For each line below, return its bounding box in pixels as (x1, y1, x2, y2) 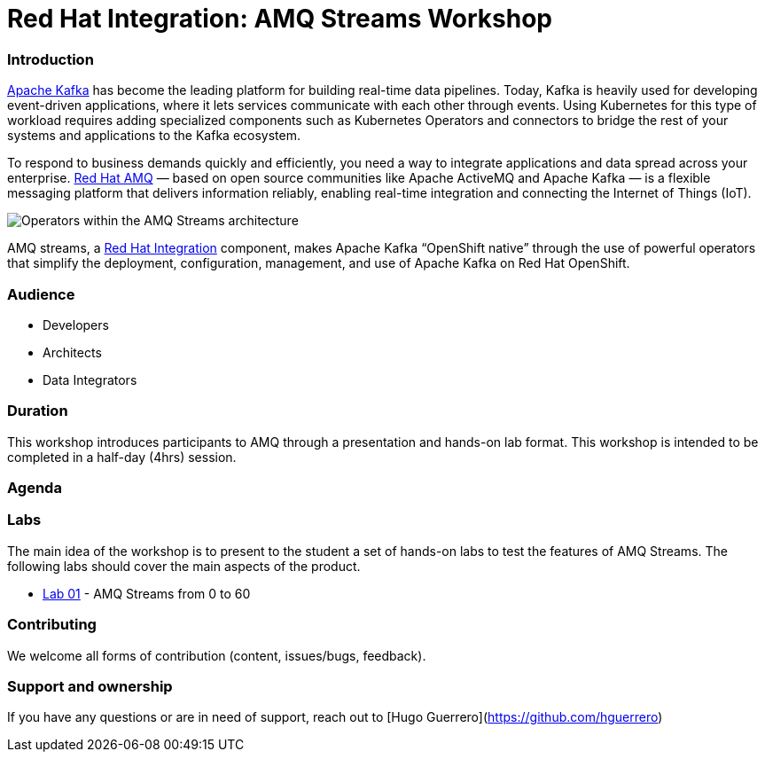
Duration (7, 402, 68, 420)
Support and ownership (7, 677, 173, 695)
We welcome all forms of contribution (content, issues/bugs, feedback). (7, 647, 426, 663)
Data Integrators (43, 372, 137, 387)
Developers (43, 317, 109, 333)
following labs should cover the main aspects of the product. (7, 558, 361, 574)
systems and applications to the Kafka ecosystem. (7, 128, 301, 144)
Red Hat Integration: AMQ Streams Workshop (7, 4, 553, 34)
